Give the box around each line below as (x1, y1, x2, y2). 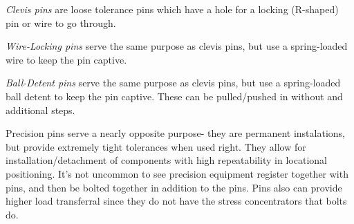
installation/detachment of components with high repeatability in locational (6, 153, 327, 167)
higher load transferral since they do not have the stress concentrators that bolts (6, 194, 347, 208)
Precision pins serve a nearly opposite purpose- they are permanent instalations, (6, 126, 345, 140)
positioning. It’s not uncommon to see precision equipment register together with (6, 166, 348, 180)
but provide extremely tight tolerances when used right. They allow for (6, 139, 306, 153)
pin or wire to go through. (6, 15, 116, 30)
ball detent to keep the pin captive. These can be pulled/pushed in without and (6, 88, 343, 103)
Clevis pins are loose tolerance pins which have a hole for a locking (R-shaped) (6, 2, 339, 16)
